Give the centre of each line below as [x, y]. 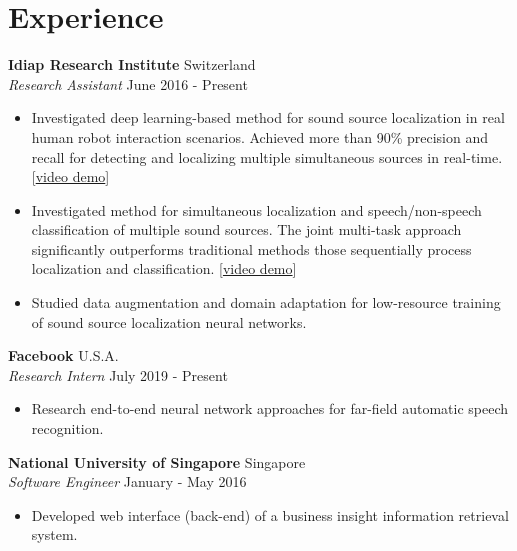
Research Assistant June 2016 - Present [128, 83]
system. [54, 534]
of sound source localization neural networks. [169, 321]
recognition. [67, 428]
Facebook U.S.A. [63, 355]
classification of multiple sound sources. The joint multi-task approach [246, 229]
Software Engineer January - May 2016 [127, 481]
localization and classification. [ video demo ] [164, 268]
